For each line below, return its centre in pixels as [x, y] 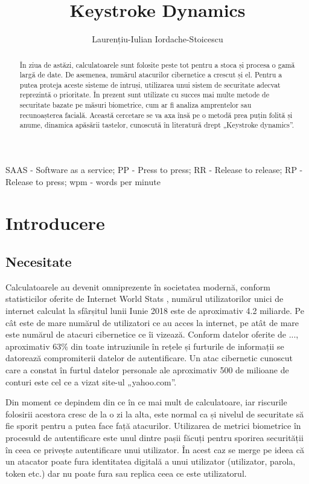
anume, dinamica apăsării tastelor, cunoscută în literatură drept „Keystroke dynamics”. [157, 125]
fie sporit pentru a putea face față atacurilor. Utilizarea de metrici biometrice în [153, 426]
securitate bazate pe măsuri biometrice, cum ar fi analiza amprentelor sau [135, 105]
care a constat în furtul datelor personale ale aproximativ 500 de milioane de [147, 370]
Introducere [55, 223]
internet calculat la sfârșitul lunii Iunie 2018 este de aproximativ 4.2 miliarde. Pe [155, 311]
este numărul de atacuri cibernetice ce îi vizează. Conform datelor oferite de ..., [152, 334]
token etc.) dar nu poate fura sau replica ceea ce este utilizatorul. [126, 473]
